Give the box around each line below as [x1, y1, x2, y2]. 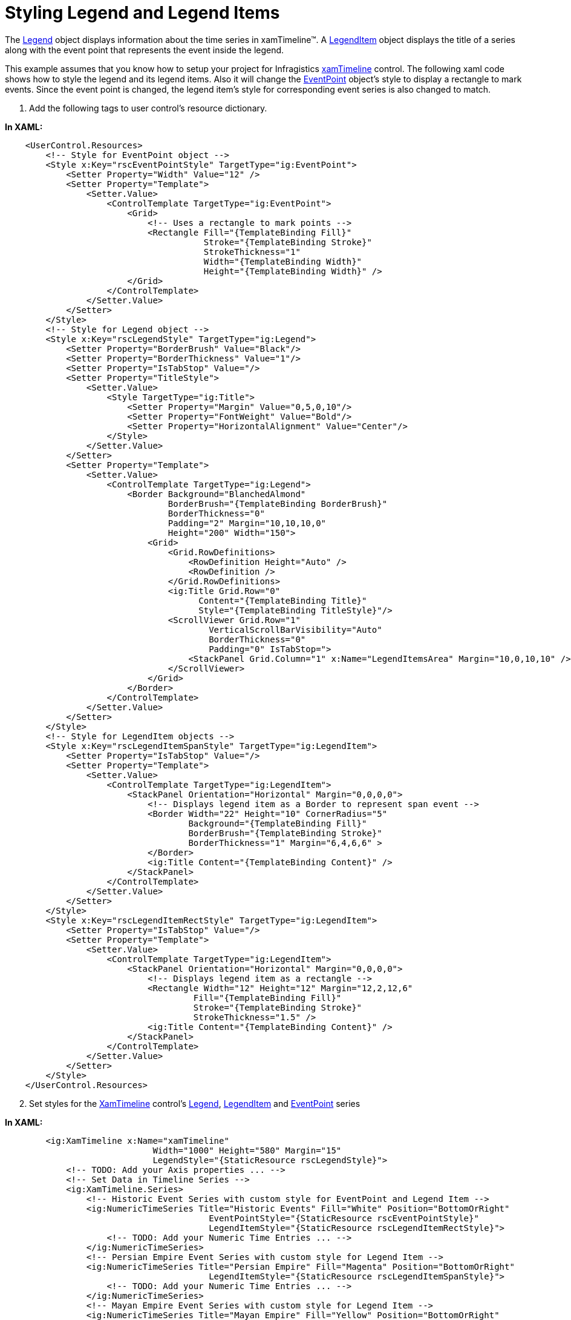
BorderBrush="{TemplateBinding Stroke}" [188, 828, 382, 838]
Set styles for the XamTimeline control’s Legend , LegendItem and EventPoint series [29, 1098, 361, 1109]
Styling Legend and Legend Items [5, 2, 280, 23]
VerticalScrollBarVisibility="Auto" [209, 624, 382, 635]
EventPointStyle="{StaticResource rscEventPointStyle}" [209, 1213, 479, 1223]
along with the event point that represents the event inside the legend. [5, 44, 284, 55]
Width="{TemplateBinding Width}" [203, 256, 362, 266]
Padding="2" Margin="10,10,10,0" [168, 518, 327, 528]
